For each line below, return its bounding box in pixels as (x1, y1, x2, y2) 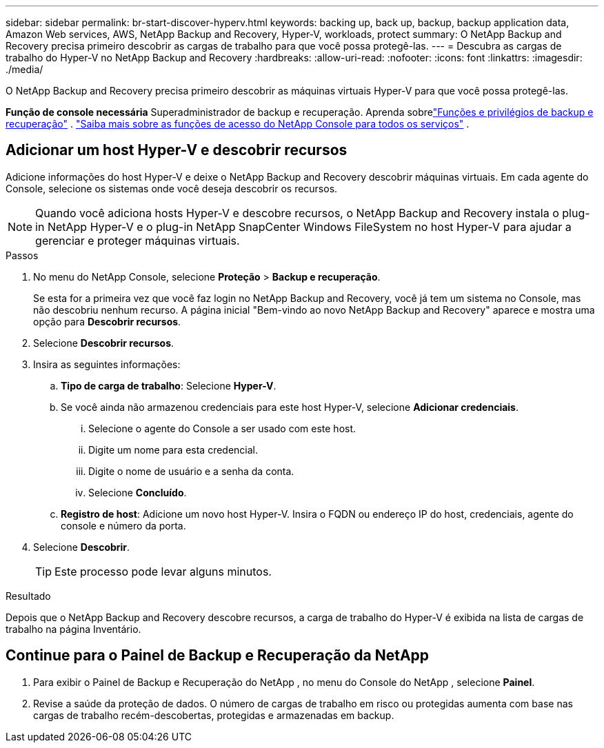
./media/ (6, 63, 43, 75)
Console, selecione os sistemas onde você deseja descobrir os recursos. (6, 182, 338, 194)
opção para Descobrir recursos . (33, 315, 181, 327)
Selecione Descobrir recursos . (33, 336, 174, 349)
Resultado (6, 589, 51, 602)
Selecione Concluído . (88, 486, 187, 498)
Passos (6, 249, 39, 261)
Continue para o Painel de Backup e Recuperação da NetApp (6, 647, 430, 665)
